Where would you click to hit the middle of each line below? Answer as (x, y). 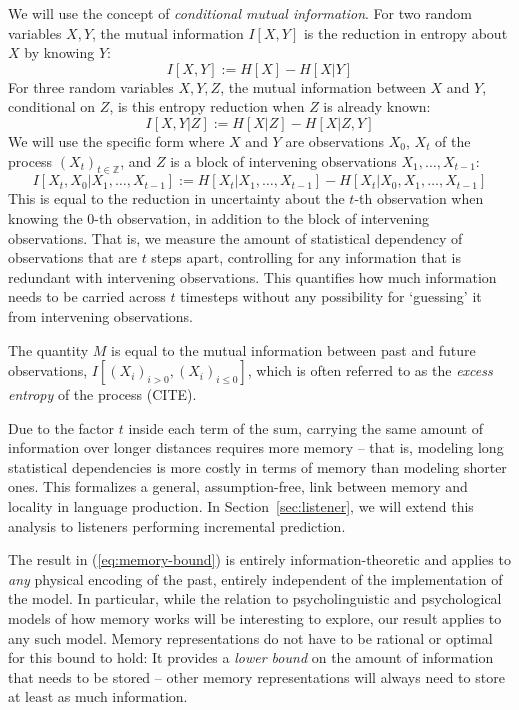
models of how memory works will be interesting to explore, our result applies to (255, 618)
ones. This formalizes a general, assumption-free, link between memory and (238, 486)
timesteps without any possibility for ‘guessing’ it (331, 296)
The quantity (48, 349)
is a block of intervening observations (283, 160)
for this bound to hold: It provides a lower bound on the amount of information (251, 657)
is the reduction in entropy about (405, 32)
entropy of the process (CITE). (102, 394)
